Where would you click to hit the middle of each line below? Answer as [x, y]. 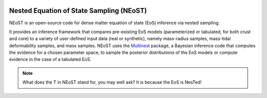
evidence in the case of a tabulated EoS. [50, 59]
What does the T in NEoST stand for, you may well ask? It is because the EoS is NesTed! [112, 82]
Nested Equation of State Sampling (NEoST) [78, 11]
